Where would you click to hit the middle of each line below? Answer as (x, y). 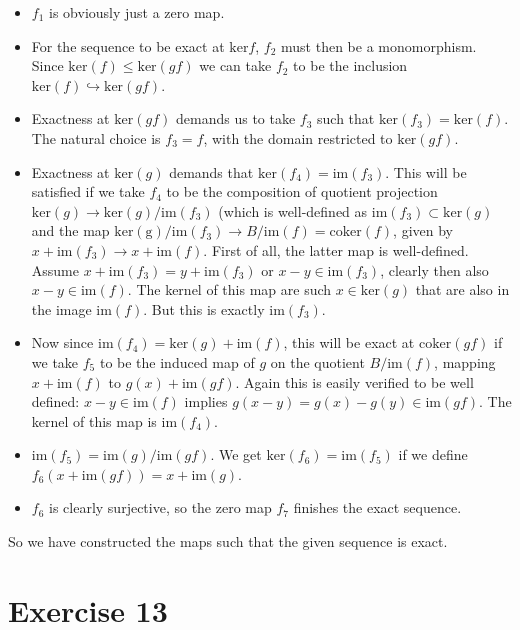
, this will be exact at (349, 342)
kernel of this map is (94, 420)
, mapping (465, 361)
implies (206, 401)
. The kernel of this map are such (229, 289)
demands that (211, 171)
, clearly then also (434, 269)
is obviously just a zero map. (137, 12)
